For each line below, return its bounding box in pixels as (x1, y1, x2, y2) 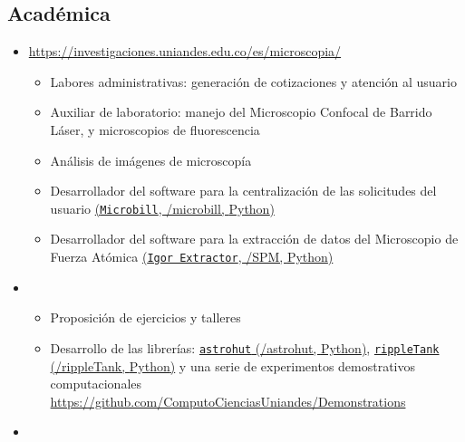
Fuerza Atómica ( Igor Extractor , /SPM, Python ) (50, 247, 334, 266)
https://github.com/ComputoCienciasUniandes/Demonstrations (50, 391, 406, 410)
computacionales (50, 374, 142, 393)
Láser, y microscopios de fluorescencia (50, 120, 260, 139)
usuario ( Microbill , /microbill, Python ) (50, 198, 275, 217)
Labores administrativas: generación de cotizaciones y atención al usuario (50, 72, 457, 91)
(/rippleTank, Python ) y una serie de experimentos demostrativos (50, 356, 416, 375)
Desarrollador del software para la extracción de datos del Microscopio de (50, 229, 459, 248)
